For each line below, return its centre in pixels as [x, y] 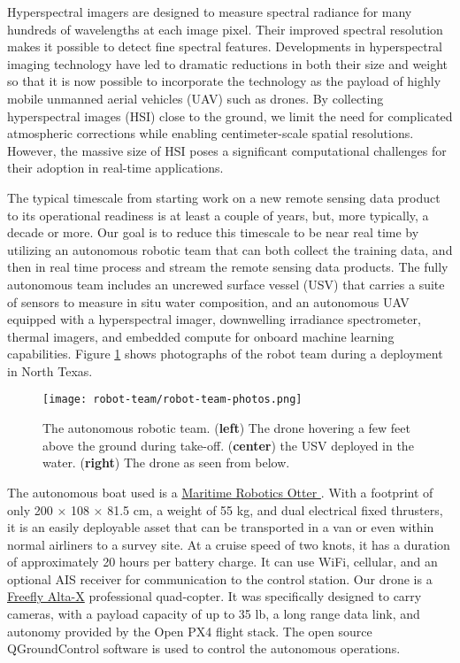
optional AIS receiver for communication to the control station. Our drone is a [220, 578]
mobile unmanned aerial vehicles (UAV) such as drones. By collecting [195, 98]
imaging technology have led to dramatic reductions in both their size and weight [228, 63]
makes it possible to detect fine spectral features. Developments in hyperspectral [225, 46]
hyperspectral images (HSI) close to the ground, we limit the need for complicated [230, 116]
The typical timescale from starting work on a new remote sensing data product [224, 197]
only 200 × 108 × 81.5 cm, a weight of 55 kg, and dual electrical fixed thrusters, [225, 509]
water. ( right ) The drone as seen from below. [166, 463]
